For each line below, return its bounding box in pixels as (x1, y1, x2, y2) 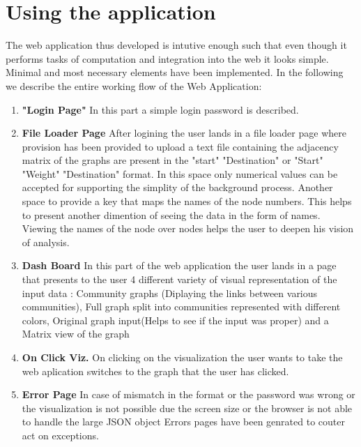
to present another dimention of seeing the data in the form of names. (22, 207, 321, 222)
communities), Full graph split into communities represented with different (22, 299, 341, 314)
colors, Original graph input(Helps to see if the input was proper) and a (22, 312, 329, 327)
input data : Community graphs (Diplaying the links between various (22, 285, 318, 300)
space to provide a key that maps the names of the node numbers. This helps (22, 194, 352, 209)
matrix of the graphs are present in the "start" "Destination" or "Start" (22, 153, 323, 167)
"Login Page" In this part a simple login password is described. (22, 102, 299, 116)
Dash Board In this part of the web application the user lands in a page (22, 258, 337, 273)
